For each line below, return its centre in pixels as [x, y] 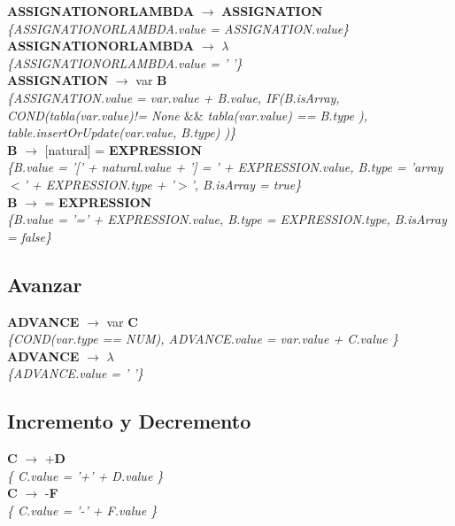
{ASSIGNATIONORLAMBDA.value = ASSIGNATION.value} [178, 28]
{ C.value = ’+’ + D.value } [85, 475]
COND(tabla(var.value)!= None [93, 115]
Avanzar [45, 284]
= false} [29, 236]
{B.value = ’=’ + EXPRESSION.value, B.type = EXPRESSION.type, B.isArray [227, 219]
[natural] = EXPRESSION [123, 149]
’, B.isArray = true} [246, 184]
